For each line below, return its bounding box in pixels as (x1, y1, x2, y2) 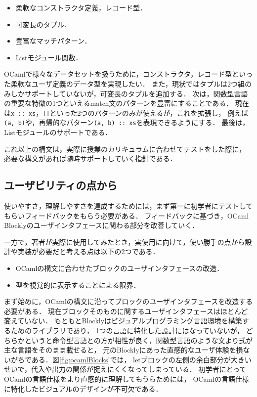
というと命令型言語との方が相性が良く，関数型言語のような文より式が (24, 335, 253, 345)
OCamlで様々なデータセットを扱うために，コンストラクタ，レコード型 (4, 69, 232, 79)
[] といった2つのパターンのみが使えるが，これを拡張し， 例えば (43, 107, 249, 118)
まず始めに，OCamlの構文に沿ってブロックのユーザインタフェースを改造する (4, 296, 253, 307)
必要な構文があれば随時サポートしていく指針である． (4, 153, 177, 164)
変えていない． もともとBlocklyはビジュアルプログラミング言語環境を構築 (4, 315, 242, 326)
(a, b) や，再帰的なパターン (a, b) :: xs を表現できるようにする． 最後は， (4, 117, 250, 128)
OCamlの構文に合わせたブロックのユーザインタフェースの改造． (15, 263, 224, 273)
